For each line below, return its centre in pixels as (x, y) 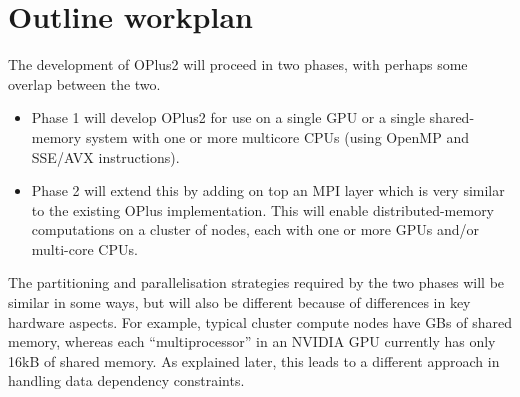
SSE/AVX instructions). (105, 156)
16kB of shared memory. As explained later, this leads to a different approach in (254, 360)
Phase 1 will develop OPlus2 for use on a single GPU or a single (228, 117)
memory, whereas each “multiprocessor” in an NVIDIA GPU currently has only (252, 341)
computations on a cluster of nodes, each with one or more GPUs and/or (255, 229)
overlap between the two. (84, 83)
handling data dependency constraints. (126, 380)
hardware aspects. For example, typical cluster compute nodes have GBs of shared (260, 321)
